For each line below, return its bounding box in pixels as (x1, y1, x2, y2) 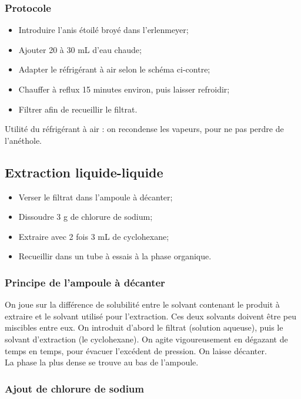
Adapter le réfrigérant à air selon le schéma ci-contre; (18, 63, 210, 75)
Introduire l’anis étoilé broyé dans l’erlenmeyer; (18, 24, 189, 36)
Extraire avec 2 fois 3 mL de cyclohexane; (18, 230, 169, 242)
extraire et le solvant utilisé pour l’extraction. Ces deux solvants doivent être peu (5, 309, 297, 322)
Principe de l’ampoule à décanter (5, 275, 165, 289)
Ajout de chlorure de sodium (5, 381, 144, 395)
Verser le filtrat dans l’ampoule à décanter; (18, 190, 173, 203)
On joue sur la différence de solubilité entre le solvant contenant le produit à (5, 298, 280, 311)
